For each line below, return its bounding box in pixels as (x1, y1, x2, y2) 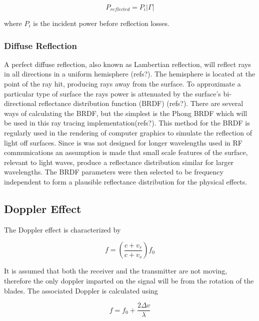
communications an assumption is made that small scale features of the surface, (4, 147, 248, 157)
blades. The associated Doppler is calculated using (4, 285, 158, 295)
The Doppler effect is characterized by (4, 224, 121, 234)
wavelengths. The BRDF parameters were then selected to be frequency (4, 166, 223, 177)
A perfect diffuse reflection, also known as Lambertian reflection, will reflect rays (4, 58, 251, 69)
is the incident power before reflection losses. (33, 18, 169, 28)
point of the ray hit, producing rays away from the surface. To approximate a (4, 78, 241, 88)
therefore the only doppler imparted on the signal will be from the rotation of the (4, 275, 254, 285)
